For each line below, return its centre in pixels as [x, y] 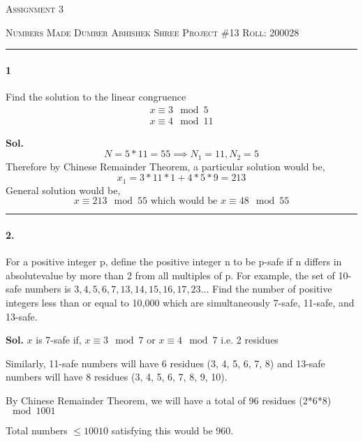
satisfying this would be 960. [172, 430]
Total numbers [37, 430]
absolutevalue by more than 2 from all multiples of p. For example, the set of [170, 275]
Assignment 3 [35, 8]
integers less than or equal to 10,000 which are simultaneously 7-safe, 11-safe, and [180, 302]
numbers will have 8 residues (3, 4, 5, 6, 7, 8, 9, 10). [117, 377]
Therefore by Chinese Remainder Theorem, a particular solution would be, [165, 166]
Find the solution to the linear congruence [96, 96]
